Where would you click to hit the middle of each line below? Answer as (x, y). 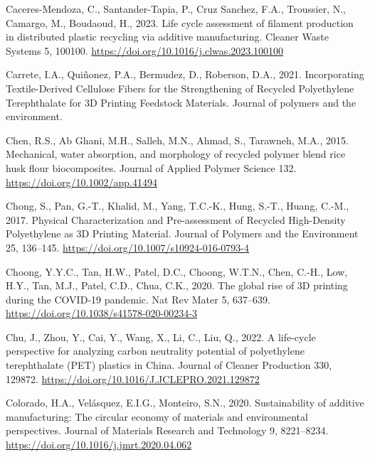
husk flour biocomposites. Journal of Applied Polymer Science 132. (151, 167)
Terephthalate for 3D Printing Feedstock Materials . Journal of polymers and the (181, 102)
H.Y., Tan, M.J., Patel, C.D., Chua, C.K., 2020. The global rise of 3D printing (177, 285)
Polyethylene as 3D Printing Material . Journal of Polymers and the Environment (182, 233)
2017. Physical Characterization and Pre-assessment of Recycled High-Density (176, 219)
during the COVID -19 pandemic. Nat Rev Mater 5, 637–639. (138, 299)
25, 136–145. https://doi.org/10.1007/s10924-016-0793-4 (128, 247)
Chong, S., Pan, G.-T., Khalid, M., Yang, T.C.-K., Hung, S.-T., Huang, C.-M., (178, 206)
